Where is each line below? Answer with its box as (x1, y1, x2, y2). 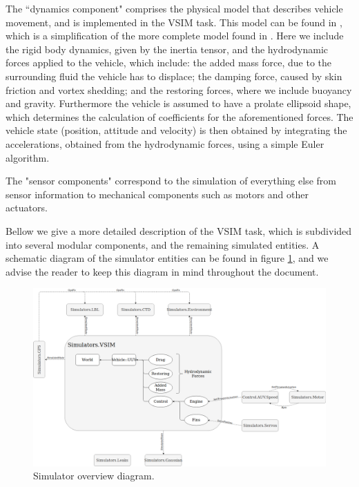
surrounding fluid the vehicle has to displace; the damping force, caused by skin (6, 68, 342, 83)
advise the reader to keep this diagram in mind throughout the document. (6, 264, 319, 278)
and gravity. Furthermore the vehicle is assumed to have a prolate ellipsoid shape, (6, 96, 351, 111)
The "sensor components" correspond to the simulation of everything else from (6, 173, 336, 188)
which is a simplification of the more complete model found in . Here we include (6, 28, 344, 43)
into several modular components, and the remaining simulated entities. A (6, 237, 320, 251)
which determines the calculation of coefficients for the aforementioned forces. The (6, 109, 353, 124)
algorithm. (6, 150, 50, 164)
